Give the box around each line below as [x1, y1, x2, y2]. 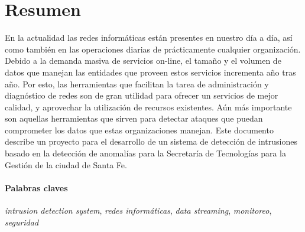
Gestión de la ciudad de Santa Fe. [5, 158, 127, 171]
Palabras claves [5, 181, 68, 194]
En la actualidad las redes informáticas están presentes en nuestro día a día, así [5, 31, 293, 44]
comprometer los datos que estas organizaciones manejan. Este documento [5, 123, 274, 136]
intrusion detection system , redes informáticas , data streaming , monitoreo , [5, 204, 272, 217]
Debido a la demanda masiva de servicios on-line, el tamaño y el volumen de [5, 54, 281, 67]
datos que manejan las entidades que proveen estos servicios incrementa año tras [5, 66, 296, 78]
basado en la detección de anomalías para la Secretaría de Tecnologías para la [5, 147, 286, 159]
